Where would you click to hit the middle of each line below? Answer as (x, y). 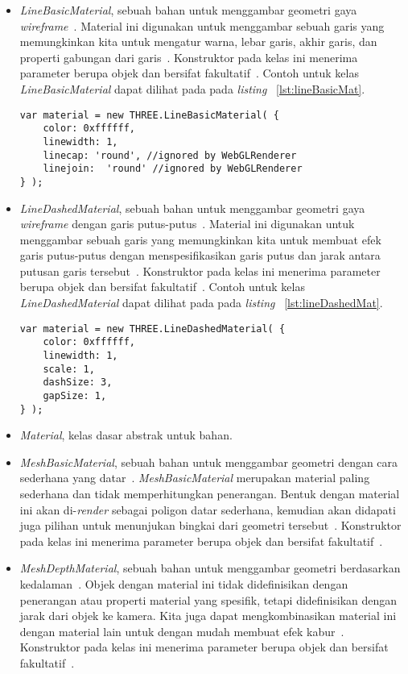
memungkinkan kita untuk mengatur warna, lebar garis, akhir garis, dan (198, 42)
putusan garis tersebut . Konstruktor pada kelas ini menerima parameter (200, 270)
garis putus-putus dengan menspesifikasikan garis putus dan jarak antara (200, 255)
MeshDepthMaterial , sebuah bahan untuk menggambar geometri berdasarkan (210, 568)
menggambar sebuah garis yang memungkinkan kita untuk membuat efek (200, 239)
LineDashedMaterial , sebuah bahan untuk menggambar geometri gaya (192, 208)
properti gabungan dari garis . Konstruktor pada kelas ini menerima (189, 57)
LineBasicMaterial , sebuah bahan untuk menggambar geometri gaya (188, 10)
